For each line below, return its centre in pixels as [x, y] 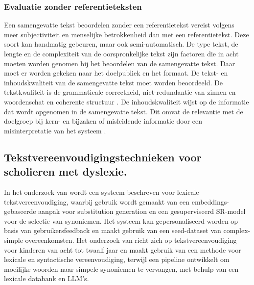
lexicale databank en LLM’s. [46, 278]
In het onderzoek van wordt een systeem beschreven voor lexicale [102, 192]
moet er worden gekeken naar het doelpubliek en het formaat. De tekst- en [116, 73]
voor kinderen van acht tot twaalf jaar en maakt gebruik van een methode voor [123, 249]
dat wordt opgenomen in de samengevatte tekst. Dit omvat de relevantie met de [124, 111]
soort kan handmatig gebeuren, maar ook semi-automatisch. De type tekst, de [121, 44]
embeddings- [210, 201]
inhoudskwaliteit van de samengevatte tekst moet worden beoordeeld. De [113, 82]
